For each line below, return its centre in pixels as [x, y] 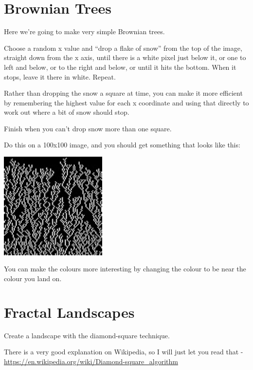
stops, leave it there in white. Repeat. [60, 76]
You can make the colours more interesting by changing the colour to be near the [125, 269]
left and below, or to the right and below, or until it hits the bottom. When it [120, 67]
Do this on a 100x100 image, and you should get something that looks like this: [122, 145]
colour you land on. [33, 278]
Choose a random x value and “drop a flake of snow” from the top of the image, [123, 48]
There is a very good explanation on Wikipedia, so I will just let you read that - [124, 352]
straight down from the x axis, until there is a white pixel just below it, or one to [125, 57]
